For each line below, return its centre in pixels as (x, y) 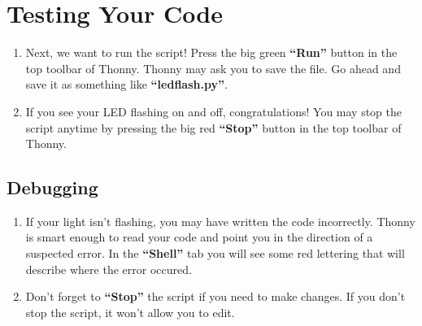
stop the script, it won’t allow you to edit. (130, 312)
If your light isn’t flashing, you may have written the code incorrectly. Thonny (220, 221)
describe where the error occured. (109, 269)
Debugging (52, 187)
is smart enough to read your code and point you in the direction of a (199, 237)
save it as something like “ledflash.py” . (126, 84)
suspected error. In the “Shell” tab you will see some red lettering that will (215, 253)
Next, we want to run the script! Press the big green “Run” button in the (211, 52)
